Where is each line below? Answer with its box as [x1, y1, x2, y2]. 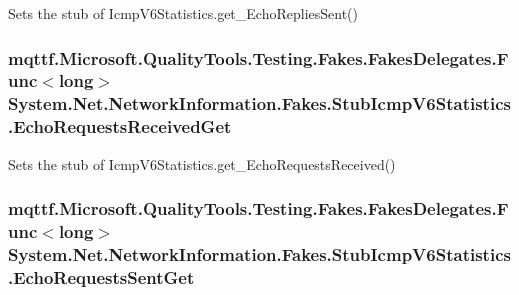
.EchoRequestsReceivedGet [8, 114, 232, 139]
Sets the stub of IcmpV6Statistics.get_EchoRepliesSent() [8, 3, 358, 23]
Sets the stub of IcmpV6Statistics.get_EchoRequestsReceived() [8, 153, 396, 174]
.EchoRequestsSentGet [8, 264, 195, 289]
